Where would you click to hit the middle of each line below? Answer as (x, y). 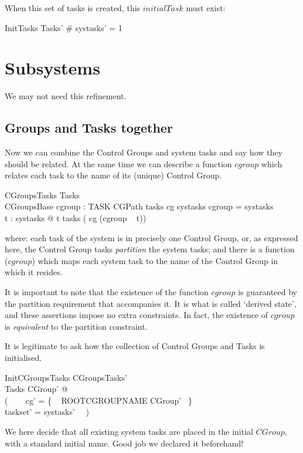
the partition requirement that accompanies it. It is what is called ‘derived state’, (151, 303)
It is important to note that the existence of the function (107, 292)
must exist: (206, 8)
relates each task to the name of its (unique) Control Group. (113, 175)
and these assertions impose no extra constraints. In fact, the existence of (137, 315)
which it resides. (34, 272)
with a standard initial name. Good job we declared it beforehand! (124, 443)
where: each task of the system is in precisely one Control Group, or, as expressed (151, 237)
